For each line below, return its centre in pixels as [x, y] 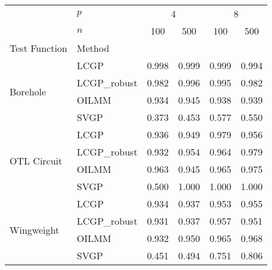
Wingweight [35, 229]
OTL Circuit [36, 160]
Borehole [28, 91]
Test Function [38, 48]
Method [93, 48]
